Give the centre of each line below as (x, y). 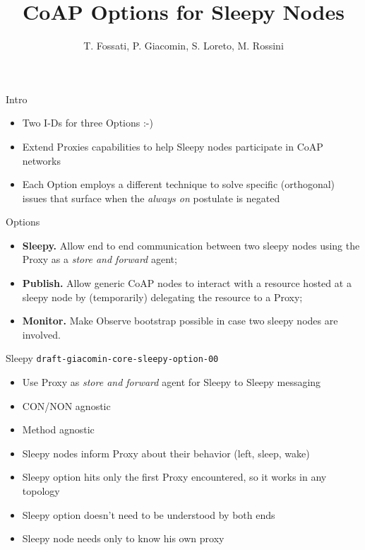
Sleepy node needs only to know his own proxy (123, 538)
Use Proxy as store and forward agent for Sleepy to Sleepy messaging (172, 382)
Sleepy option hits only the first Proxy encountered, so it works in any (174, 477)
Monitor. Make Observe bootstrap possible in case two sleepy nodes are (180, 321)
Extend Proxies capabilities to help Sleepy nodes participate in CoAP (173, 146)
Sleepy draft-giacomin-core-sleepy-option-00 (112, 358)
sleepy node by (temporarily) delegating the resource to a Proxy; (162, 297)
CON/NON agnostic (66, 405)
